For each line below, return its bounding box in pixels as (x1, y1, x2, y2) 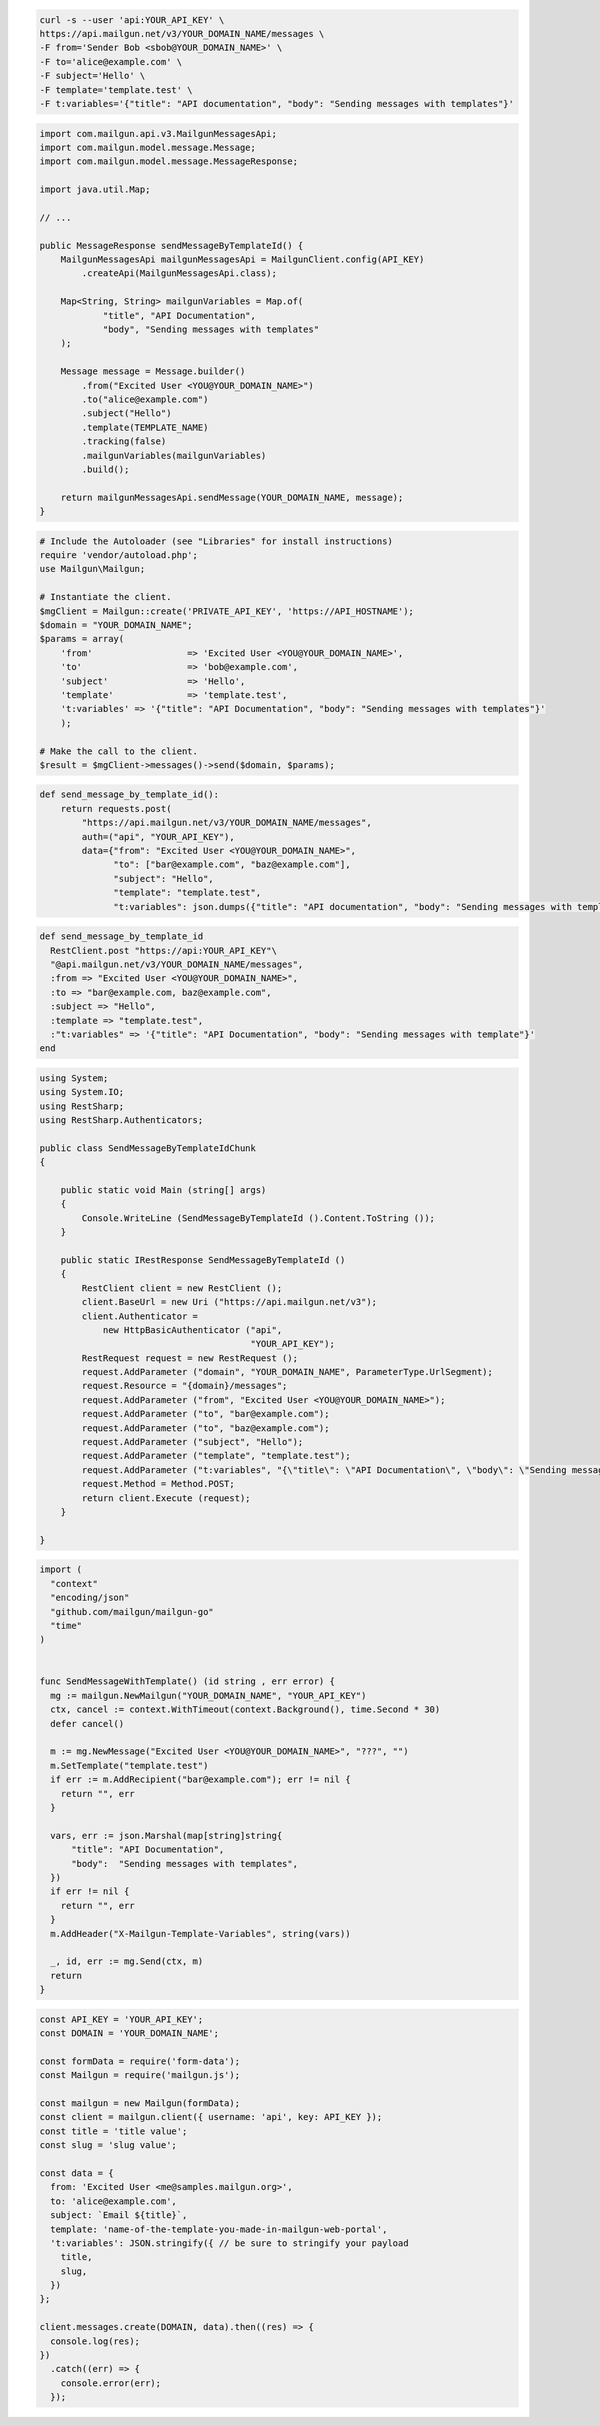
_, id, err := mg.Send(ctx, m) (50, 1956, 204, 1967)
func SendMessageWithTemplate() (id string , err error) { (39, 1676, 335, 1687)
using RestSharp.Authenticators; (39, 1115, 204, 1126)
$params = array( (39, 633, 125, 645)
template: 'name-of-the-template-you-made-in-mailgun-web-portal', (50, 2223, 388, 2235)
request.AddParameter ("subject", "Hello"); (81, 1436, 304, 1448)
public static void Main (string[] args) (60, 1185, 267, 1195)
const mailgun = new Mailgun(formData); (39, 2097, 240, 2109)
